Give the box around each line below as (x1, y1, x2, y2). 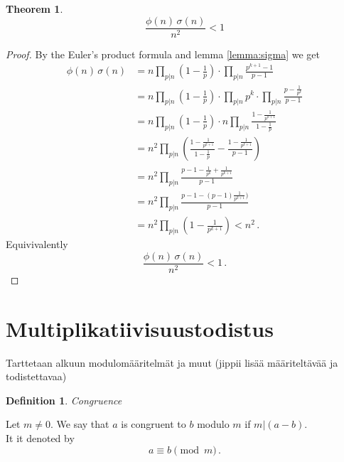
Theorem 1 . (6, 1, 63, 16)
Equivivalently (6, 237, 68, 252)
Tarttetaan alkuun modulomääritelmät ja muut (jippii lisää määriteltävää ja (6, 355, 338, 370)
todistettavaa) (6, 369, 67, 384)
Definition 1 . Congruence (6, 392, 122, 407)
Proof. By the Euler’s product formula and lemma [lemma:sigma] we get (6, 46, 320, 61)
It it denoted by (6, 431, 75, 446)
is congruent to (121, 417, 186, 431)
